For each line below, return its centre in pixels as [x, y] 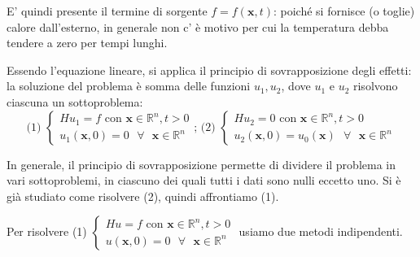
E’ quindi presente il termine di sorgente [107, 11]
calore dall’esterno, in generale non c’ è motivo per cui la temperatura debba [198, 26]
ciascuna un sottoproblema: [75, 101]
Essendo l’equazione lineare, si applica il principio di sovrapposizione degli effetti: [209, 70]
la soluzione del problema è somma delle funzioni [129, 86]
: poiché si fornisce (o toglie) [344, 11]
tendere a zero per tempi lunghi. [87, 43]
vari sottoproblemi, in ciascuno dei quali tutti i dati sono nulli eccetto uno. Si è [204, 180]
